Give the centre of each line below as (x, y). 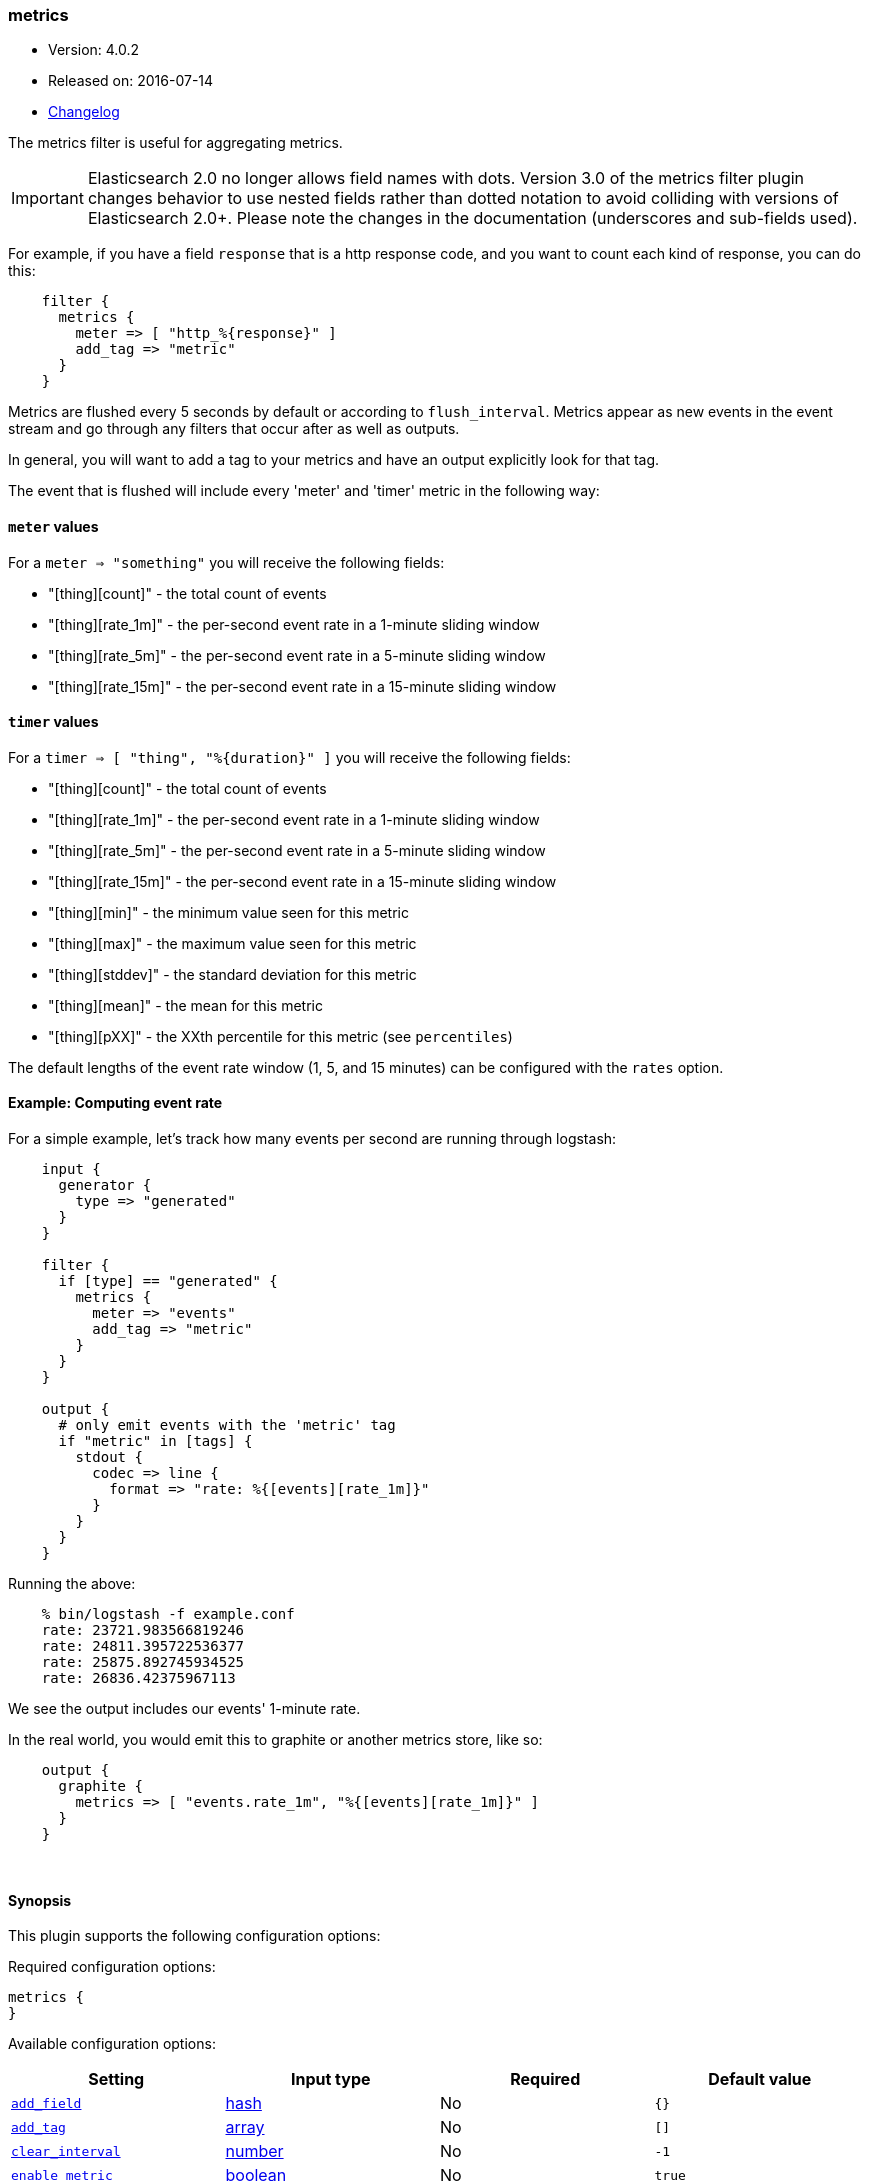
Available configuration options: (112, 2044)
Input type (330, 2079)
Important (47, 198)
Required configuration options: (112, 1967)
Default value (760, 2079)
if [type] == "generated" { (168, 1281)
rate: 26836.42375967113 (138, 1678)
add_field (46, 2103)
